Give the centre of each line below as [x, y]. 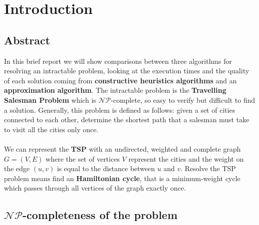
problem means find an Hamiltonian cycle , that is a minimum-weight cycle [122, 178]
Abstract [27, 40]
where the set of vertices [83, 158]
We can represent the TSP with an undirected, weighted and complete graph [123, 148]
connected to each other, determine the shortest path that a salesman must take [127, 119]
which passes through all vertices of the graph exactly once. [95, 188]
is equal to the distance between [106, 168]
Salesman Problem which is [50, 100]
